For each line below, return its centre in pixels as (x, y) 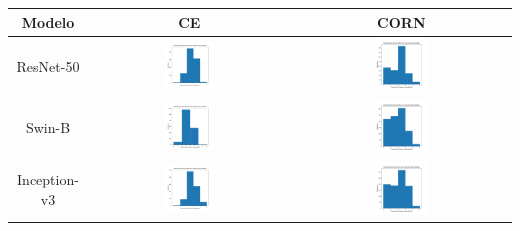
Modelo (48, 21)
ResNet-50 (48, 65)
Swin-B (48, 127)
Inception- (48, 179)
